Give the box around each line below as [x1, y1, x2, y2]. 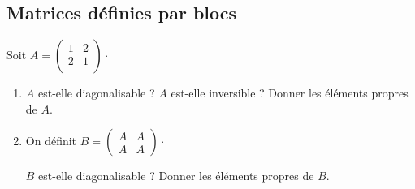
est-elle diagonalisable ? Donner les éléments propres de [38, 167, 314, 184]
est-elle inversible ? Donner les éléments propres [171, 84, 409, 101]
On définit [25, 132, 77, 149]
